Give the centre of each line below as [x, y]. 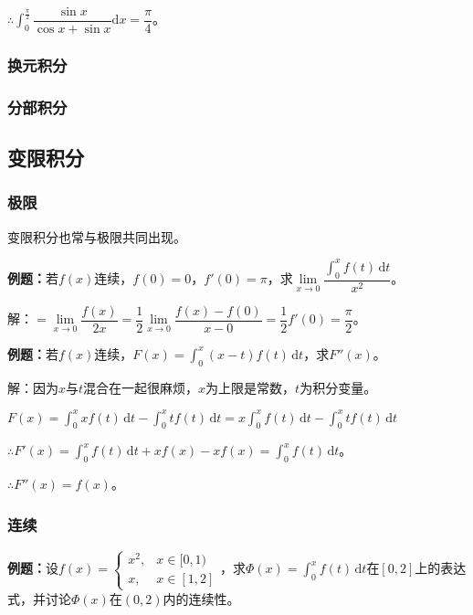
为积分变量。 [338, 387]
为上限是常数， [251, 387]
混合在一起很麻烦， [141, 387]
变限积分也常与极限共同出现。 [97, 236]
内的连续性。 [201, 598]
